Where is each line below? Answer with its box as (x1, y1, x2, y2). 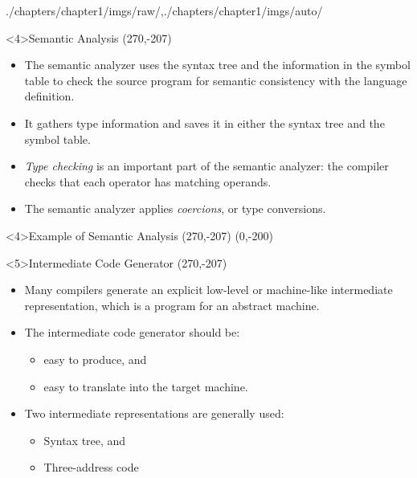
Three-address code (43, 459, 139, 476)
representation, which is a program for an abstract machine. (24, 296, 320, 313)
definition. (24, 88, 75, 104)
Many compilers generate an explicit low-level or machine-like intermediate (24, 281, 393, 298)
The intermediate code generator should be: (24, 324, 240, 341)
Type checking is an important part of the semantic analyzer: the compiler (24, 157, 389, 174)
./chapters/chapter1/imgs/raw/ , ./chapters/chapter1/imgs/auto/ (6, 2, 323, 18)
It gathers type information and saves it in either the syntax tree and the (24, 114, 385, 131)
